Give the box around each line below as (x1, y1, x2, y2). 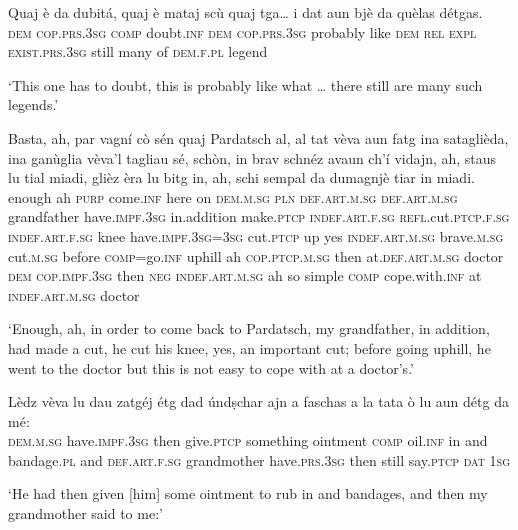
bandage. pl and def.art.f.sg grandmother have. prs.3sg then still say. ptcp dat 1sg (8, 449, 511, 470)
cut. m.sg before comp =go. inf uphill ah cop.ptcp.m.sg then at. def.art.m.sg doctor (8, 245, 504, 266)
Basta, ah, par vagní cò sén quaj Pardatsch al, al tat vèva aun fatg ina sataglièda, (8, 127, 509, 148)
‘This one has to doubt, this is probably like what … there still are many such (8, 74, 483, 95)
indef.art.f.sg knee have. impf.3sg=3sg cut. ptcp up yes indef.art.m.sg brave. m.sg (8, 225, 504, 246)
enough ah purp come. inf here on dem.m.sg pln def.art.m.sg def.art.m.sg (8, 186, 458, 207)
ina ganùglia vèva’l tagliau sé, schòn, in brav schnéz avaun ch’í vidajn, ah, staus (8, 147, 497, 168)
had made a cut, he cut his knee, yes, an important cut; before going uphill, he (8, 337, 491, 358)
